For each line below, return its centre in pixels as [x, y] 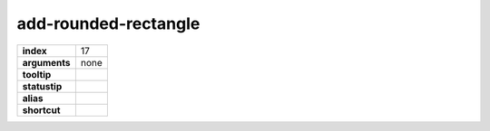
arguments [47, 62]
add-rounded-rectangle [108, 23]
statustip [42, 86]
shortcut [41, 110]
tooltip [37, 74]
